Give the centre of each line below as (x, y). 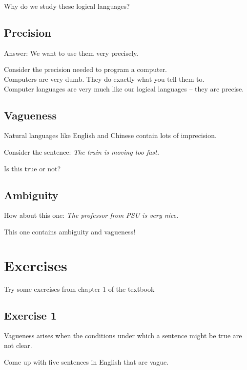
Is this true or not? (32, 168)
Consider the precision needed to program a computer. (86, 69)
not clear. (18, 345)
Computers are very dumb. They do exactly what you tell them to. (104, 79)
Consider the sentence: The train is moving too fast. (82, 151)
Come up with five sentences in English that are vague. (86, 361)
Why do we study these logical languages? (67, 6)
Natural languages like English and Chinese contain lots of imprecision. (110, 135)
